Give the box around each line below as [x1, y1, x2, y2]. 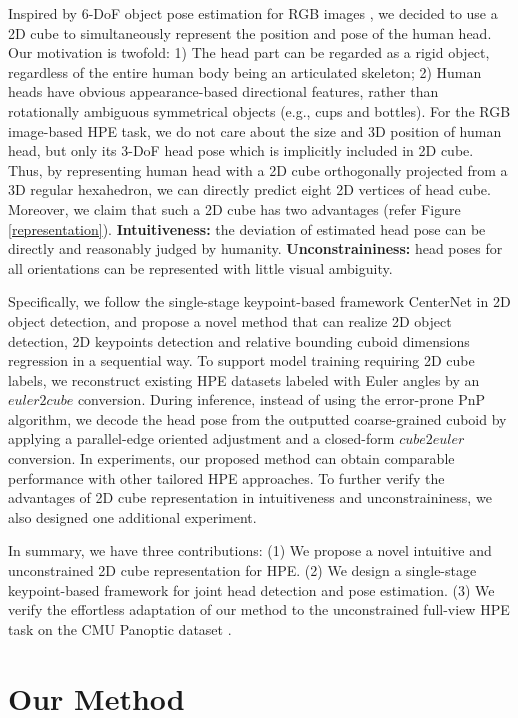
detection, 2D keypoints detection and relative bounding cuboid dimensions [8, 330, 470, 351]
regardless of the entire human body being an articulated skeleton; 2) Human [8, 61, 482, 82]
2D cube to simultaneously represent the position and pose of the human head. [8, 22, 492, 43]
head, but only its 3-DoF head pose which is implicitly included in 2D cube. [8, 140, 474, 161]
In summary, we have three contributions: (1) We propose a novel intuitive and [8, 540, 492, 561]
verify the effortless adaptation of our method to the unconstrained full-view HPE [8, 599, 510, 620]
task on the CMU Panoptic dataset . [8, 618, 232, 639]
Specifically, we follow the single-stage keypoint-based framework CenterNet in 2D [8, 291, 511, 312]
